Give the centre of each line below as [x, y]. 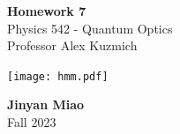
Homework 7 [47, 11]
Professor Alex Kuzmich [72, 45]
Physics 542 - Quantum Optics [90, 28]
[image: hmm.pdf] [58, 76]
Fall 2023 [32, 122]
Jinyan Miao [46, 104]
